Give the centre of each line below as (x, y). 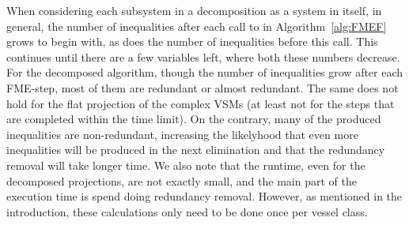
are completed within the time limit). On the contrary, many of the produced (194, 119)
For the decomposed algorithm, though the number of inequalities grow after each (205, 72)
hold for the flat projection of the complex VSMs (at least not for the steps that (201, 103)
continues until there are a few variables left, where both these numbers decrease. (203, 56)
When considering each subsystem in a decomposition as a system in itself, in (194, 10)
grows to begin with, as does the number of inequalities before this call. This (192, 41)
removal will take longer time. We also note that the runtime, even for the (186, 165)
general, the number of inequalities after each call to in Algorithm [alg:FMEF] (197, 26)
